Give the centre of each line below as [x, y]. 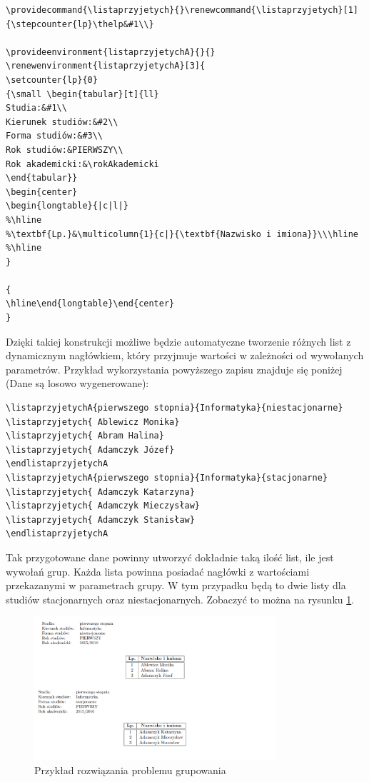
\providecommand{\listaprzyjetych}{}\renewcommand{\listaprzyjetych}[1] [182, 10]
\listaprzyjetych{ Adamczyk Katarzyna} [100, 492]
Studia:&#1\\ [36, 108]
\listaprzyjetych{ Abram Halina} [85, 436]
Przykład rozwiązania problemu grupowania [130, 770]
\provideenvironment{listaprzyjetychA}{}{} [111, 52]
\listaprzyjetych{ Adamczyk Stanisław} [100, 520]
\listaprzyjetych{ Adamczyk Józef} [90, 450]
